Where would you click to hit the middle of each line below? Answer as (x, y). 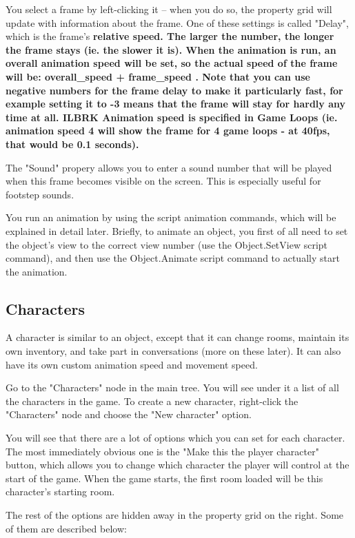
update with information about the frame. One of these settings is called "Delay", (177, 22)
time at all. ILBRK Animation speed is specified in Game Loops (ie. (172, 117)
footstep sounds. (40, 194)
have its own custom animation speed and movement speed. (132, 364)
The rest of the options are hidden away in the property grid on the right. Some (175, 515)
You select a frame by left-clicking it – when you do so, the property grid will (169, 9)
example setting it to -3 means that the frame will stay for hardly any (175, 104)
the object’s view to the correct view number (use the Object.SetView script (167, 244)
